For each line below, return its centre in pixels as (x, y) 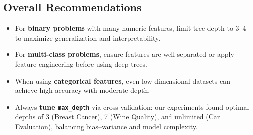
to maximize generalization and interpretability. (88, 37)
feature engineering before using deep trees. (81, 64)
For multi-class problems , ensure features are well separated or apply (125, 54)
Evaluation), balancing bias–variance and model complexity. (106, 126)
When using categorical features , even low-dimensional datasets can (123, 80)
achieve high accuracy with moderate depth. (83, 90)
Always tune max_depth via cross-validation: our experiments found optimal (132, 107)
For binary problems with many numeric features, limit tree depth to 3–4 (130, 28)
